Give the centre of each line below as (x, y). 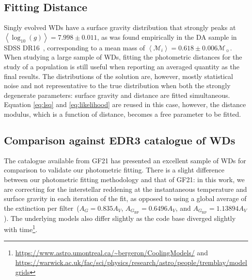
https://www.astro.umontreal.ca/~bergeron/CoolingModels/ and (111, 253)
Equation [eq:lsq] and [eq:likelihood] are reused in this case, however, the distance (125, 104)
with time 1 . (21, 228)
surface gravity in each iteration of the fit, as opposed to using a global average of (125, 198)
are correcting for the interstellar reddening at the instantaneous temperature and (126, 189)
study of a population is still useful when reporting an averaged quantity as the (122, 66)
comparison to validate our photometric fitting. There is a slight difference (114, 170)
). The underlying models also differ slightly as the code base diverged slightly (120, 218)
